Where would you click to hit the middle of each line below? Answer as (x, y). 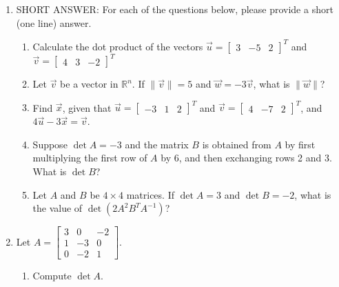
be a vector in (89, 84)
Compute (52, 276)
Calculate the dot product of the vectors (118, 46)
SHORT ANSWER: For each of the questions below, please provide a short (175, 9)
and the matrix (157, 144)
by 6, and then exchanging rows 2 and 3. (246, 158)
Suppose (50, 144)
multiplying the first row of (90, 158)
